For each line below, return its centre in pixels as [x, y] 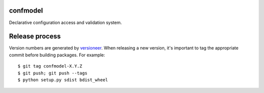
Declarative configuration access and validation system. [66, 23]
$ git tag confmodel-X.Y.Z [50, 66]
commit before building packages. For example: [57, 55]
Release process [35, 36]
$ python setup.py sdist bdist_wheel [63, 80]
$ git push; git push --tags [53, 73]
